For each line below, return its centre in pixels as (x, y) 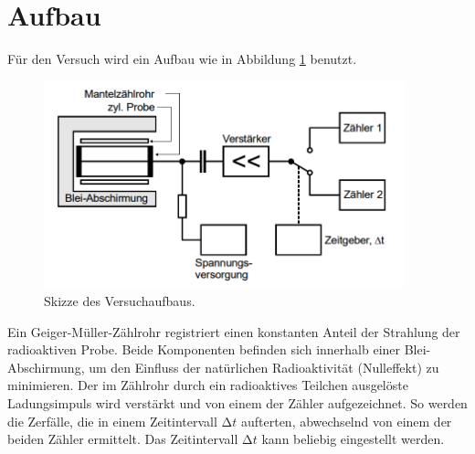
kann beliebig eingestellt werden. (353, 439)
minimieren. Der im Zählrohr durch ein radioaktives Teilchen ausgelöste (208, 385)
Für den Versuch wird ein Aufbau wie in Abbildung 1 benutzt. (182, 59)
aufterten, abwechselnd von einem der (346, 421)
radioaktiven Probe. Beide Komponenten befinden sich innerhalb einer (204, 349)
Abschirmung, (46, 367)
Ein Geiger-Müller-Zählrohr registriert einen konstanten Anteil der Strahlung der (234, 331)
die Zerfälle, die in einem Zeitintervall (112, 421)
